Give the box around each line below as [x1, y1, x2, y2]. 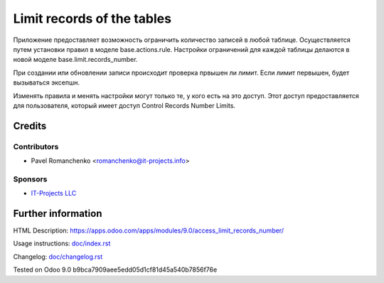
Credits [13, 119, 47, 132]
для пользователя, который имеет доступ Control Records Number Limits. [13, 101, 236, 110]
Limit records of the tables [13, 11, 172, 26]
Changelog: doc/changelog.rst [13, 252, 103, 261]
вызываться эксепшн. [13, 78, 80, 87]
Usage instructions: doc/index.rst [13, 239, 111, 248]
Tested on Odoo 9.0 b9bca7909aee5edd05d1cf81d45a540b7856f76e [13, 265, 218, 274]
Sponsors [13, 174, 48, 184]
